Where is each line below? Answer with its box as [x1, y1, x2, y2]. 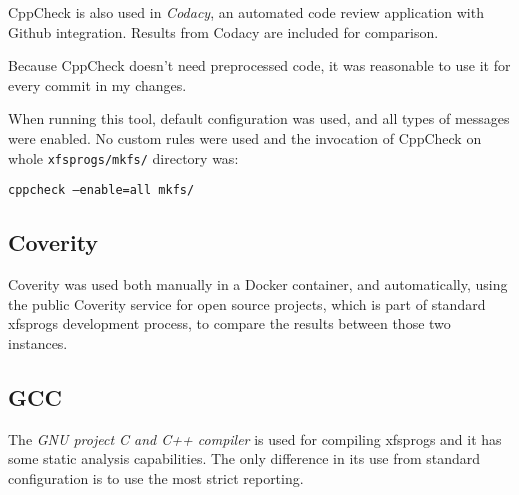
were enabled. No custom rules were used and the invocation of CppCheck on [8, 127, 482, 148]
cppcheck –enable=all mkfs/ [8, 183, 195, 198]
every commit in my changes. [8, 74, 187, 95]
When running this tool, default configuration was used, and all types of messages [8, 108, 510, 129]
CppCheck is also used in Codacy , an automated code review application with [8, 2, 484, 22]
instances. [8, 332, 68, 353]
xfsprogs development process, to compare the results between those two [8, 313, 451, 334]
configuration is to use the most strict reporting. [8, 467, 304, 488]
